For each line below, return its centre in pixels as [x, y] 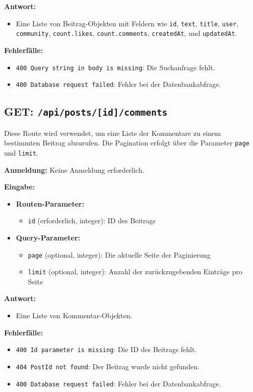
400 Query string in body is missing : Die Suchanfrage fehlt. [115, 67]
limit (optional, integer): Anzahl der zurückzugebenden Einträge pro [135, 272]
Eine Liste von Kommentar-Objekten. [74, 315]
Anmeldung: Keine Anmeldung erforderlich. [74, 169]
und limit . [21, 152]
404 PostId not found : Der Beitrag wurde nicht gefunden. [108, 366]
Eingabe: [20, 187]
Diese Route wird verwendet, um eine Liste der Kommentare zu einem [113, 133]
